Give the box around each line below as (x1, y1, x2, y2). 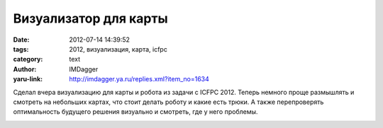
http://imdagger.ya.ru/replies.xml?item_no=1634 (69, 75, 209, 83)
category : (13, 55, 43, 64)
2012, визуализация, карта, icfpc (69, 45, 168, 53)
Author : (13, 64, 37, 74)
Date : (13, 35, 30, 44)
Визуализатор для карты (13, 11, 168, 26)
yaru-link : (13, 75, 43, 83)
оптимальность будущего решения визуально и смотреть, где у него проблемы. (13, 107, 258, 116)
